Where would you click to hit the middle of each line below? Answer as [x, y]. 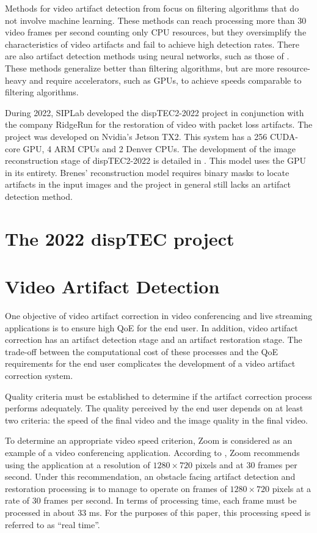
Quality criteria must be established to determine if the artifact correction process [158, 396]
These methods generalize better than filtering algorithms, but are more [140, 68]
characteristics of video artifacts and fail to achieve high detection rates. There [152, 44]
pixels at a [292, 488]
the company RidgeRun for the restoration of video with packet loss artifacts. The [159, 124]
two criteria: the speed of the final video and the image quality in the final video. [157, 420]
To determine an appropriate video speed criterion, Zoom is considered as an [149, 440]
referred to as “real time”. [53, 524]
